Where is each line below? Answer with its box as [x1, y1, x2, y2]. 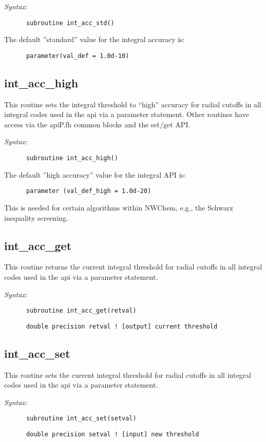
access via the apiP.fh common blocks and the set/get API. [4, 119, 191, 129]
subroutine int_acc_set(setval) [26, 415, 137, 422]
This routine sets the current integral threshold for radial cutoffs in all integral [4, 369, 251, 380]
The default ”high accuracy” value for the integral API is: [4, 169, 186, 180]
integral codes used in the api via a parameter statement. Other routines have [4, 109, 249, 120]
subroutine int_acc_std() [26, 19, 115, 27]
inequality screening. [4, 212, 68, 223]
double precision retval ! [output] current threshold [26, 322, 218, 330]
